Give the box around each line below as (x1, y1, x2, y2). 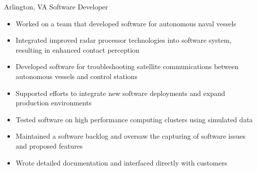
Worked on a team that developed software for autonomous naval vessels (15, 18, 236, 28)
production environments (15, 97, 92, 108)
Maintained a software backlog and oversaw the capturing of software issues (15, 131, 246, 141)
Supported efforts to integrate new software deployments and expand (15, 87, 225, 98)
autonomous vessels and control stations (15, 71, 137, 81)
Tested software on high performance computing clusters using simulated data (15, 114, 253, 124)
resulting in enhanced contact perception (15, 44, 139, 55)
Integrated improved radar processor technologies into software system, (15, 35, 232, 45)
